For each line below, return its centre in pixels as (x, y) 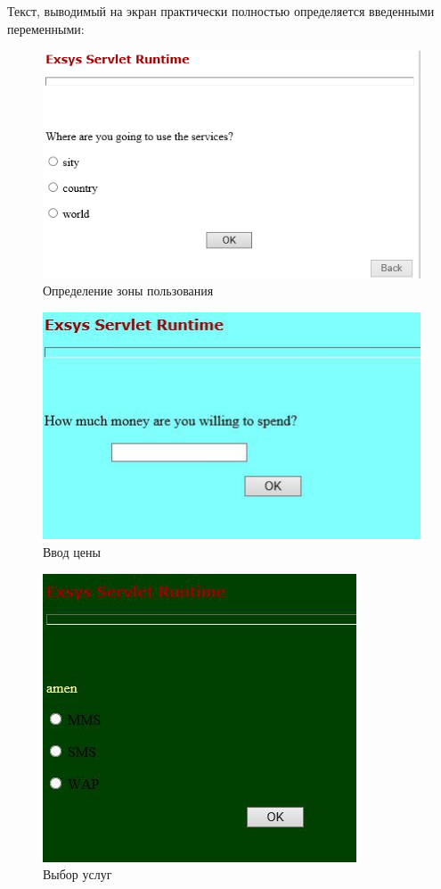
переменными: (46, 28)
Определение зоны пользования (128, 291)
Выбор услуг (78, 874)
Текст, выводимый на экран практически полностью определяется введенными (221, 11)
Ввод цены (72, 552)
